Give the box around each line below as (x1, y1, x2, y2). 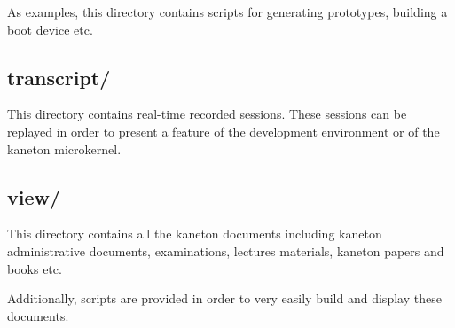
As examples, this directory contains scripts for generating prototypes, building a (7, 3, 448, 20)
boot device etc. (7, 20, 93, 38)
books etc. (7, 259, 62, 277)
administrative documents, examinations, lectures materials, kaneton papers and (7, 241, 444, 260)
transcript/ (7, 63, 111, 90)
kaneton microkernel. (7, 139, 122, 158)
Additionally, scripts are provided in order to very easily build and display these (7, 289, 442, 308)
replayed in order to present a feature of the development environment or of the (7, 121, 440, 140)
